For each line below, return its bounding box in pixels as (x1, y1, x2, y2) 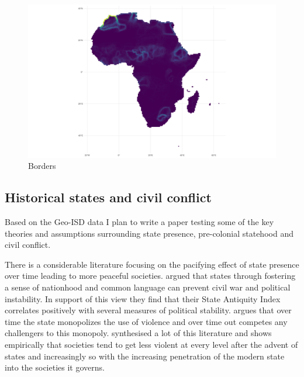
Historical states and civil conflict (5, 188, 212, 206)
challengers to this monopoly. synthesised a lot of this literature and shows (5, 327, 272, 339)
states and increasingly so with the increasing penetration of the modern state (5, 350, 285, 362)
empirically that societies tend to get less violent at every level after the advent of (5, 338, 298, 351)
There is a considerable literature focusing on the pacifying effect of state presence (5, 258, 299, 270)
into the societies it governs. (5, 361, 105, 373)
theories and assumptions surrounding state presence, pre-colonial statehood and (5, 227, 293, 239)
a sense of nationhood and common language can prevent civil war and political (5, 281, 291, 293)
